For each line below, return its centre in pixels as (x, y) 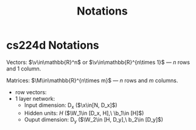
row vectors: (31, 92)
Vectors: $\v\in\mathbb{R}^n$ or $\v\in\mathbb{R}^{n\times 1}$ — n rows (98, 62)
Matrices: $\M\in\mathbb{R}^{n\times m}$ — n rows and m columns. (92, 80)
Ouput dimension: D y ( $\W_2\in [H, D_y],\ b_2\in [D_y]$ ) (93, 120)
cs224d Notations (53, 45)
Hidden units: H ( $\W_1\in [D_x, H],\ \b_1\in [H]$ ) (84, 113)
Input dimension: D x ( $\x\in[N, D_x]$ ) (71, 106)
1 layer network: (35, 98)
